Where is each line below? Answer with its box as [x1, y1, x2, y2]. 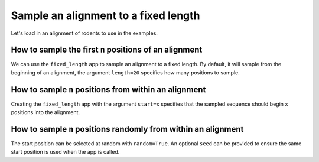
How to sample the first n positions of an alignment [11, 45, 203, 55]
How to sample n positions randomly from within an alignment [11, 124, 244, 134]
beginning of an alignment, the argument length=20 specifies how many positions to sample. [11, 69, 240, 76]
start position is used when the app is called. [11, 148, 120, 155]
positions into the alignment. [11, 109, 80, 116]
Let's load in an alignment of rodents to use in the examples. [11, 30, 158, 37]
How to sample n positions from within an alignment [11, 85, 206, 95]
